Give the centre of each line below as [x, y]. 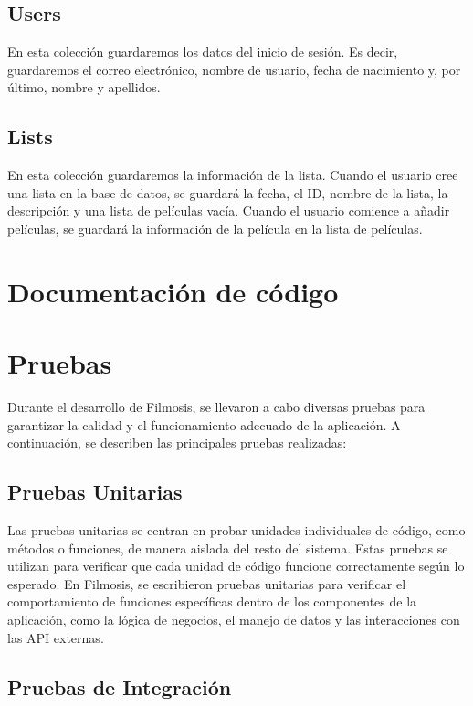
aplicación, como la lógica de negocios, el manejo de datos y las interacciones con [234, 620]
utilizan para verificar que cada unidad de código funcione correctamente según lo [236, 566]
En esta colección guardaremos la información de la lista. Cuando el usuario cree [233, 175]
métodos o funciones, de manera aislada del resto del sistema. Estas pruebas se [228, 548]
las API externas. [56, 637]
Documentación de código [173, 291]
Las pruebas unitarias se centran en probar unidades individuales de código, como [236, 530]
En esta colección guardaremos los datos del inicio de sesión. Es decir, [203, 52]
